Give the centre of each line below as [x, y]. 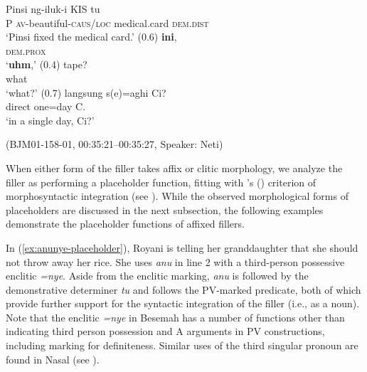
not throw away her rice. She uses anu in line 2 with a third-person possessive [175, 261]
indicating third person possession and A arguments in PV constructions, [165, 331]
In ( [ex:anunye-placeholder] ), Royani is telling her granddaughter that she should [182, 247]
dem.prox [26, 50]
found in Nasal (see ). [53, 359]
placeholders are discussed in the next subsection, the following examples [165, 209]
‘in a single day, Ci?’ [50, 120]
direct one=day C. [46, 106]
